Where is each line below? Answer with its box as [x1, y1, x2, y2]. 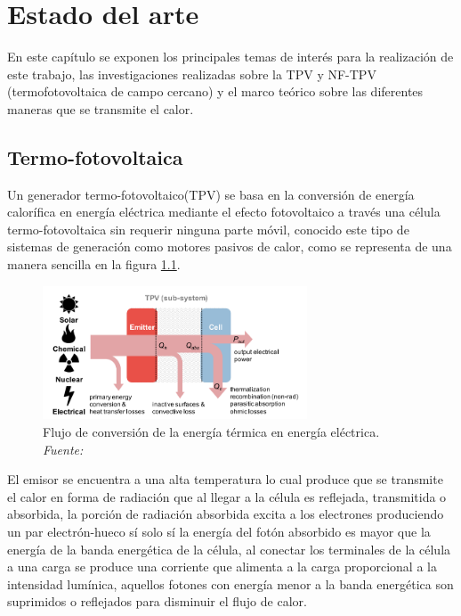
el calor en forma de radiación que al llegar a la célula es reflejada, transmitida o [7, 487, 447, 505]
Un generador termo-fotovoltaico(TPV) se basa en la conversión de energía [7, 185, 415, 203]
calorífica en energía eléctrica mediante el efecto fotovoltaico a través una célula [7, 202, 441, 221]
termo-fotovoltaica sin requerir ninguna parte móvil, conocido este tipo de [7, 219, 409, 238]
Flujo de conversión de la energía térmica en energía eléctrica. [43, 423, 380, 441]
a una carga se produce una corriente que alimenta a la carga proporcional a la [7, 557, 437, 576]
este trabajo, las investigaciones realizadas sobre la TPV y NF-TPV [7, 64, 376, 83]
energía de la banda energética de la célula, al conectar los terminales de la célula [7, 539, 451, 558]
